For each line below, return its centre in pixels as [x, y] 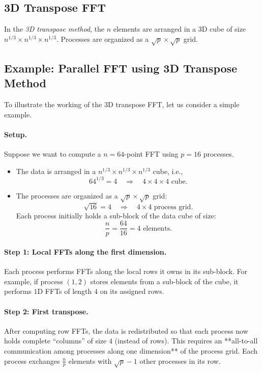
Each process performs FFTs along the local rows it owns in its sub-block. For [126, 271]
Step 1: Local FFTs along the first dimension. [85, 252]
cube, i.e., [168, 171]
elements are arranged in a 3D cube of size [179, 29]
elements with [90, 361]
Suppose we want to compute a [53, 154]
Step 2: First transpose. [46, 311]
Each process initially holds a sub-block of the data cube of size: [116, 215]
